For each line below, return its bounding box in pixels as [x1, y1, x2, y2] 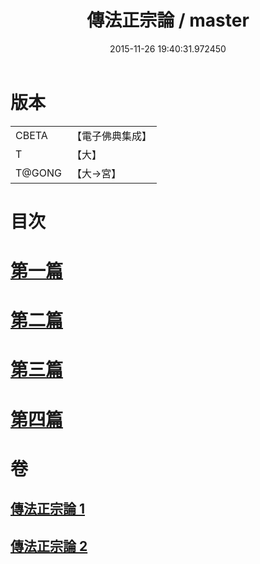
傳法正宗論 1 [10, 501, 86, 518]
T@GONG [15, 166, 62, 180]
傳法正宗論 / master [86, 9, 250, 32]
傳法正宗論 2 [10, 537, 88, 555]
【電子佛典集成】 [71, 129, 152, 143]
